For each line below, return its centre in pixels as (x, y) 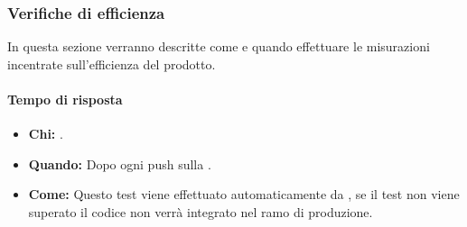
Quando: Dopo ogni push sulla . (120, 163)
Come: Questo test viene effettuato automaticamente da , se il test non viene (244, 194)
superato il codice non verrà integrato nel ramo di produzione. (201, 211)
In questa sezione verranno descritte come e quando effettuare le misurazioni (219, 46)
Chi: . (46, 134)
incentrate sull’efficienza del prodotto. (112, 64)
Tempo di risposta (65, 99)
